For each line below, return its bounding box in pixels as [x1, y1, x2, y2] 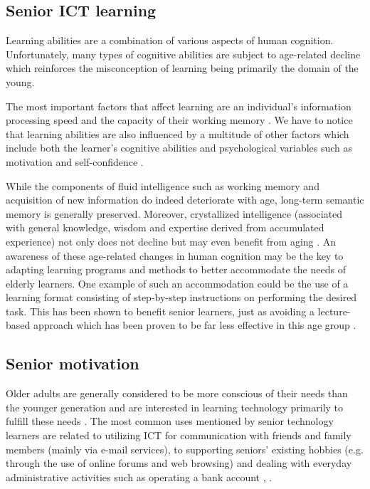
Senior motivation [6, 352, 139, 374]
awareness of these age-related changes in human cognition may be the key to [6, 248, 344, 263]
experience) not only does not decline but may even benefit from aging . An [6, 233, 337, 248]
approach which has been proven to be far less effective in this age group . [33, 317, 356, 332]
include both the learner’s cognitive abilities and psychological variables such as [6, 140, 353, 155]
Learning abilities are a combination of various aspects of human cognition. [6, 33, 334, 48]
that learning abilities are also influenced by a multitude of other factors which [6, 126, 349, 141]
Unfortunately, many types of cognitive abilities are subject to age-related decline [6, 46, 361, 61]
